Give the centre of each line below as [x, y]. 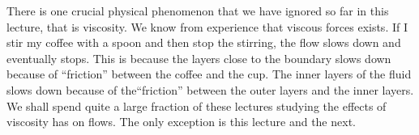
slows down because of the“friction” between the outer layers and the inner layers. [210, 89]
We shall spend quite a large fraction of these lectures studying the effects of [197, 105]
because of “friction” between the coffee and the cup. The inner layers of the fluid [209, 74]
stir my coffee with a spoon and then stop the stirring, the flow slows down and [204, 42]
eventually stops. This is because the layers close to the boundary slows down [199, 58]
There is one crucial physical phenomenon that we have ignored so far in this [198, 11]
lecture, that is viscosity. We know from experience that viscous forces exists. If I [207, 26]
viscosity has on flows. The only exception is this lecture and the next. [181, 122]
